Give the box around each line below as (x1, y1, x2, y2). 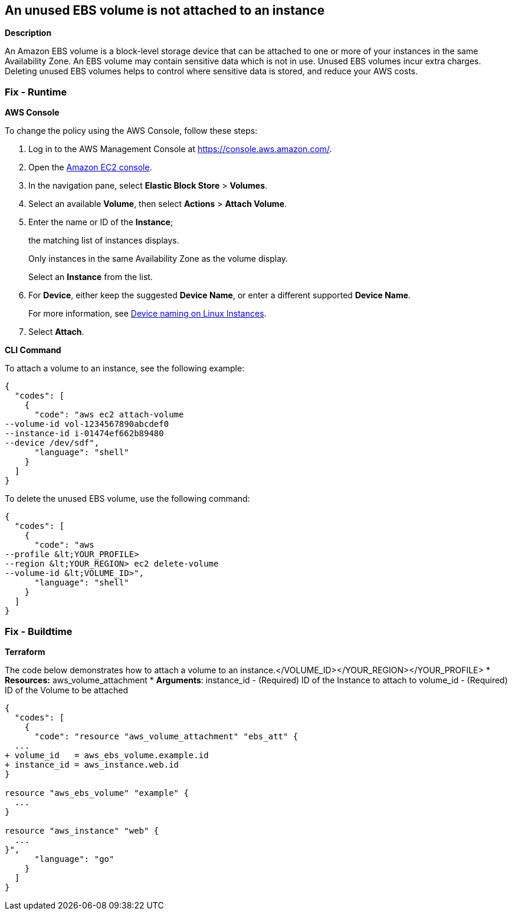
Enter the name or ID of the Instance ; (28, 217, 173, 228)
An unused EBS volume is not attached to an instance (5, 3, 325, 18)
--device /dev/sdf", (5, 438, 100, 448)
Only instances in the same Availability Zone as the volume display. (28, 254, 288, 264)
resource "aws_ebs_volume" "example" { (5, 788, 189, 798)
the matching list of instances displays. (28, 235, 179, 246)
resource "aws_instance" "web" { (5, 825, 159, 835)
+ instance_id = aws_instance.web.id (5, 759, 179, 769)
